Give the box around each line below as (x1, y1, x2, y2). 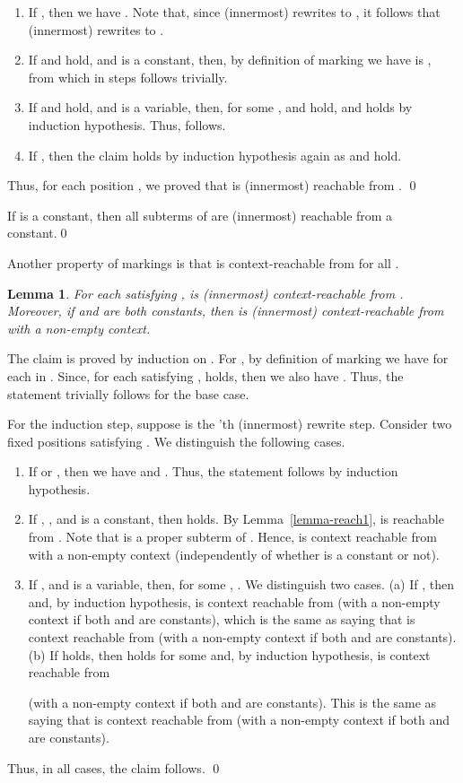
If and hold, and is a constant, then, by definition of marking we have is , (28, 50, 432, 69)
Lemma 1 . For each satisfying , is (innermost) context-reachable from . (7, 283, 404, 302)
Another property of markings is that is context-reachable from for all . (7, 253, 399, 272)
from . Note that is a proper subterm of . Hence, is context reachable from (28, 527, 437, 546)
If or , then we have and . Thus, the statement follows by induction (28, 462, 398, 481)
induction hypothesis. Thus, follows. (28, 115, 226, 134)
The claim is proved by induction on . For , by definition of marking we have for (7, 349, 449, 368)
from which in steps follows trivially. (28, 67, 228, 86)
